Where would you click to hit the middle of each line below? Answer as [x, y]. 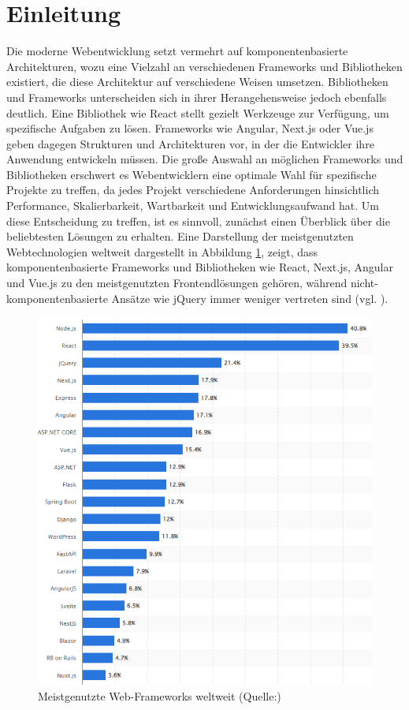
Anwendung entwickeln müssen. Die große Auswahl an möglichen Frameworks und [205, 159]
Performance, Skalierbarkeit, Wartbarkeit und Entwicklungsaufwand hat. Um [193, 206]
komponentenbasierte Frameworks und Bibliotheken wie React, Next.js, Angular [200, 267]
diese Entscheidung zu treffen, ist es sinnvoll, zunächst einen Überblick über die [198, 220]
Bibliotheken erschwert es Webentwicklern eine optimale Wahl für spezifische [191, 174]
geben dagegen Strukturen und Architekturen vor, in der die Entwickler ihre [190, 143]
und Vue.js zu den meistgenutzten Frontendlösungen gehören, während [177, 283]
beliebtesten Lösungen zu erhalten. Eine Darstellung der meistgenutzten [180, 236]
